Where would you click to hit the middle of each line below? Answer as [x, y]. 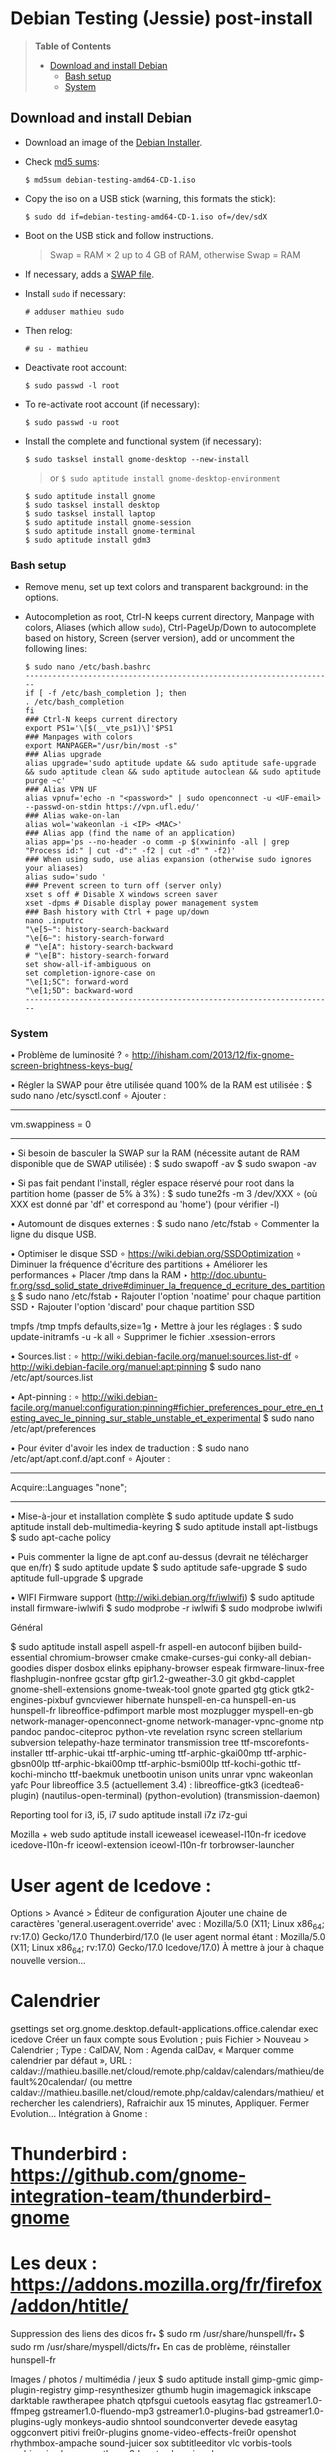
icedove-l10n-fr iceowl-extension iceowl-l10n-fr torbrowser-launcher [152, 1845]
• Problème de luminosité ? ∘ [70, 1055]
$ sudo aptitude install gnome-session [108, 522]
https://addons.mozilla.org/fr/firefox [166, 2284]
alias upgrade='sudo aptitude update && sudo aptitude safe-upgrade [170, 763]
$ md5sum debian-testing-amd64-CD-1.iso [110, 180]
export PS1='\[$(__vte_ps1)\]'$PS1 [99, 728]
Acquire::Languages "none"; [69, 1488]
